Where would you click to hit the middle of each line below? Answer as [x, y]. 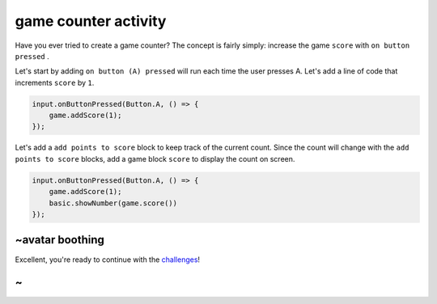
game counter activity [91, 21]
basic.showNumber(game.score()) [113, 203]
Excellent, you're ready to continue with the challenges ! [108, 260]
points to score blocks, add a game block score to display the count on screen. [155, 158]
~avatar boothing [60, 240]
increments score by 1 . [55, 82]
